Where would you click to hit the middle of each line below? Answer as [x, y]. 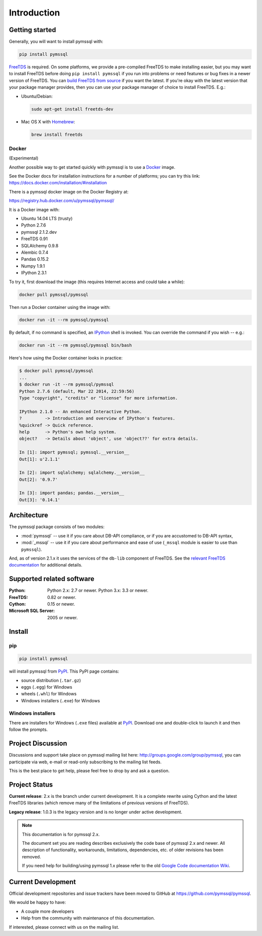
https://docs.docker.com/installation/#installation [58, 183]
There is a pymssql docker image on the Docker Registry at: [69, 192]
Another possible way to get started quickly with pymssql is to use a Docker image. [92, 167]
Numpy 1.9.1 [33, 266]
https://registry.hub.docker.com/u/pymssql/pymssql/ [62, 201]
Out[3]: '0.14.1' [40, 500]
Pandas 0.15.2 [35, 259]
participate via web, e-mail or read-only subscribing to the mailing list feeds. [85, 762]
